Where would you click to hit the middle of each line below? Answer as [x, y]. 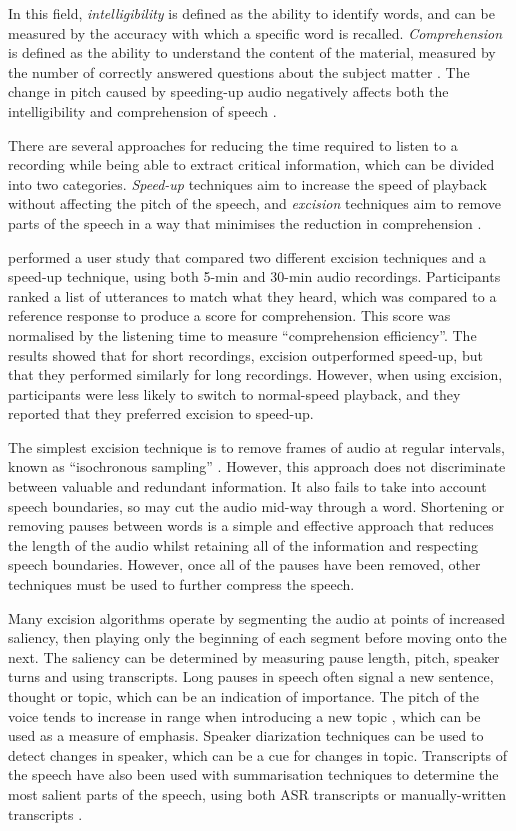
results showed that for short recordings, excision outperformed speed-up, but [245, 354]
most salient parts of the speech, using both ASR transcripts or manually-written [257, 793]
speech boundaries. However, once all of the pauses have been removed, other [244, 564]
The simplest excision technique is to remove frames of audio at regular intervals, [256, 446]
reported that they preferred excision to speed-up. [161, 413]
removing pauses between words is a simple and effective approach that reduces [251, 525]
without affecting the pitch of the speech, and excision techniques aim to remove [255, 203]
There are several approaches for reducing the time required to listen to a [233, 144]
